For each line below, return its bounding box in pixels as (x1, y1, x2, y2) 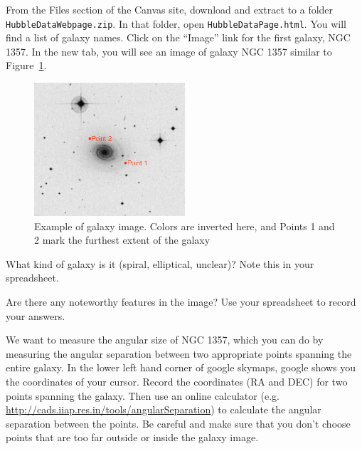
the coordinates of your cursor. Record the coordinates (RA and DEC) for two (6, 373, 348, 388)
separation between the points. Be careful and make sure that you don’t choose (6, 416, 351, 430)
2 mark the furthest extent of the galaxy (34, 232, 211, 247)
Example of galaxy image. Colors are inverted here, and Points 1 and (34, 218, 335, 233)
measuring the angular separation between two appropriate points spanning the (6, 346, 352, 361)
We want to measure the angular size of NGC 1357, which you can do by (6, 332, 324, 347)
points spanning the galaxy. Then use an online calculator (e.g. (6, 388, 280, 403)
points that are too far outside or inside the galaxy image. (6, 430, 259, 445)
